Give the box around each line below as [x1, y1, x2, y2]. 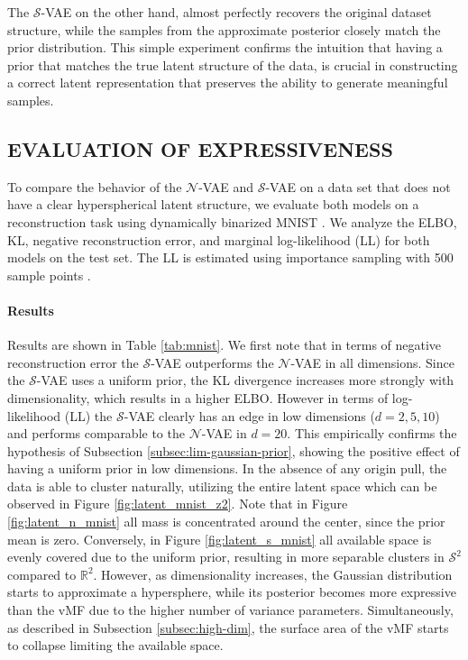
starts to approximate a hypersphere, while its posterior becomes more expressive [7, 582, 456, 601]
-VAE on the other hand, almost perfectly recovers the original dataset [41, 3, 432, 21]
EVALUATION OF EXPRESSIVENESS [7, 134, 393, 162]
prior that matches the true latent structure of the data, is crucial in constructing [7, 55, 458, 74]
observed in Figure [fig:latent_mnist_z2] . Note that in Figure [7, 494, 348, 513]
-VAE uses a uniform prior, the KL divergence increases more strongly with [36, 371, 454, 390]
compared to [7, 564, 77, 583]
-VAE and [198, 177, 253, 196]
